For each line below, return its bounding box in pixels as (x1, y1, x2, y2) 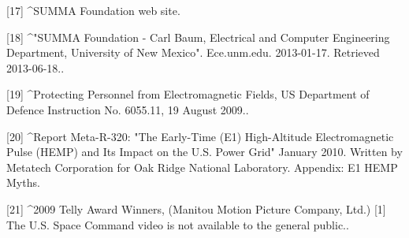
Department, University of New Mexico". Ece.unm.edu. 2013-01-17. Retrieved (6, 44, 380, 61)
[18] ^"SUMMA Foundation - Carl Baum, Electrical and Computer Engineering (6, 28, 390, 45)
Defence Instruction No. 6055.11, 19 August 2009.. (6, 101, 249, 117)
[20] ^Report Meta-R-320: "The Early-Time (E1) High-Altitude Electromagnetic (6, 128, 394, 144)
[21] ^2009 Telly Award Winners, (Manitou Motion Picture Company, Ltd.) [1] (6, 200, 386, 217)
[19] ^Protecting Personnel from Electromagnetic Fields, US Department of (6, 86, 370, 102)
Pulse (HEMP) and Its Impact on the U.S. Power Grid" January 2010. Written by (6, 143, 403, 160)
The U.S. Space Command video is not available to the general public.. (6, 216, 349, 232)
